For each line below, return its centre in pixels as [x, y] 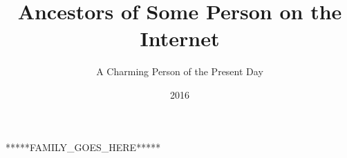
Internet [180, 38]
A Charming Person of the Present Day [180, 71]
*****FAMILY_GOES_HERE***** [83, 147]
